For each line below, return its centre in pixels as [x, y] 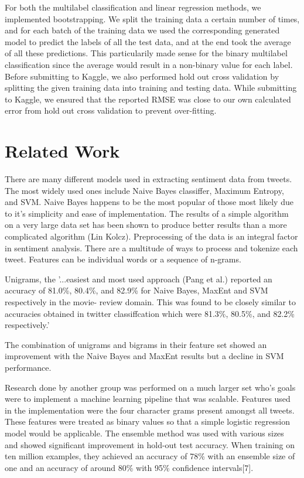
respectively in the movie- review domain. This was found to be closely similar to [151, 302]
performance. [28, 367]
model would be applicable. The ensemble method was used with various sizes [144, 433]
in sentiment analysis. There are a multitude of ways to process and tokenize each [151, 247]
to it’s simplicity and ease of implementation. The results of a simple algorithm [147, 213]
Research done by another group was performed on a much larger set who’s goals [150, 387]
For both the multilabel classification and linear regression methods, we [133, 7]
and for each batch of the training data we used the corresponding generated [142, 30]
